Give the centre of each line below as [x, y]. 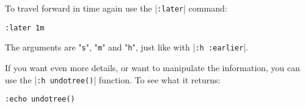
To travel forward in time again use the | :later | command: [116, 8]
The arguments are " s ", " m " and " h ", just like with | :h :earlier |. [127, 47]
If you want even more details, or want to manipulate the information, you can [152, 67]
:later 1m [25, 28]
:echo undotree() [40, 99]
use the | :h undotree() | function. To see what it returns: [113, 79]
